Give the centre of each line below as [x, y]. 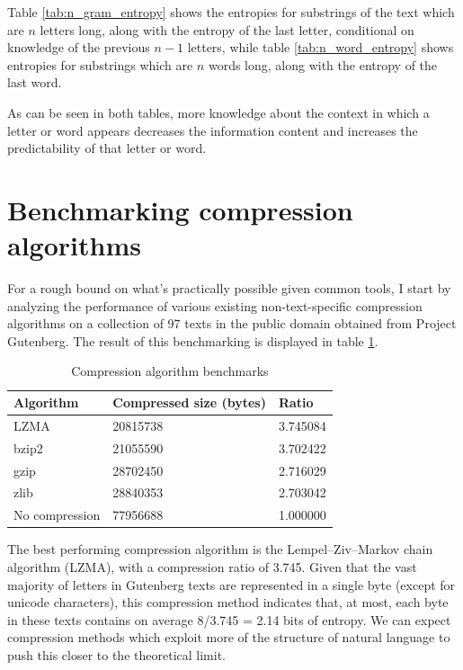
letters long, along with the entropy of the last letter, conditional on [227, 29]
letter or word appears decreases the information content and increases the [213, 130]
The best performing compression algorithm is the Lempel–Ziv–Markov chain [220, 549]
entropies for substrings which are [100, 64]
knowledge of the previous [79, 47]
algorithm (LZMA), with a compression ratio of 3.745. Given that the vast [212, 566]
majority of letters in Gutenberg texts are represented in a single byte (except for [231, 584]
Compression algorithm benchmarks [170, 371]
